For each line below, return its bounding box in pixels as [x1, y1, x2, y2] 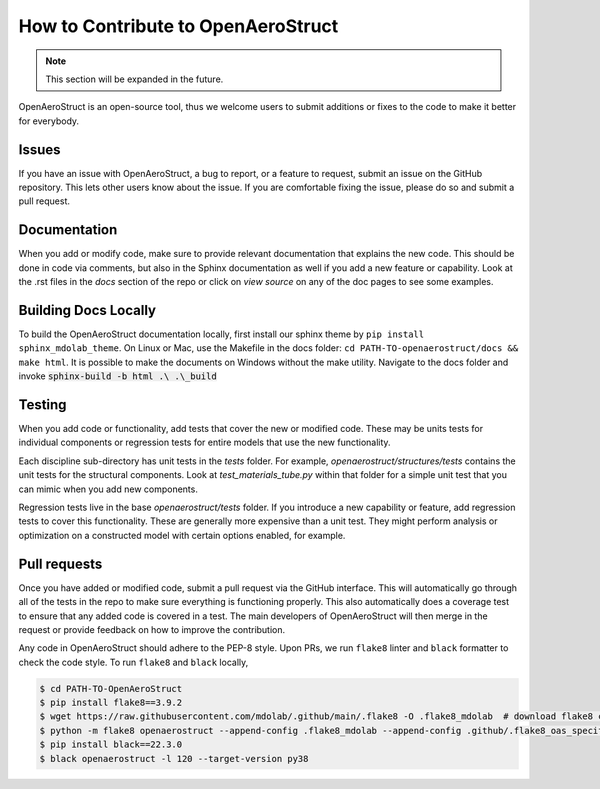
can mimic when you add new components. [18, 483, 199, 495]
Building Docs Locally [18, 301, 157, 319]
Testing [18, 396, 67, 413]
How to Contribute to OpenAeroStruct [18, 15, 339, 37]
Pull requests [18, 555, 103, 572]
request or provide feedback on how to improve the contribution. [18, 623, 286, 635]
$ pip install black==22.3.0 [39, 739, 183, 750]
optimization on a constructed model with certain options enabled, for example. [18, 529, 346, 541]
